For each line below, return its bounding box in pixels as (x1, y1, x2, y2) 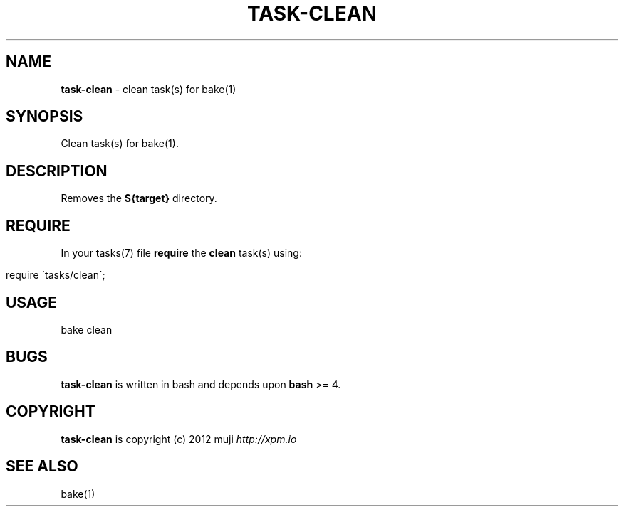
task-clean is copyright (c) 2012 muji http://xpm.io (61, 432, 297, 445)
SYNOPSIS (6, 107, 83, 126)
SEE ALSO (6, 457, 78, 476)
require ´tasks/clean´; (6, 269, 105, 282)
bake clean (61, 323, 113, 336)
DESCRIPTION (6, 161, 108, 180)
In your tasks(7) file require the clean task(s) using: (61, 247, 302, 260)
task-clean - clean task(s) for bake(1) (61, 82, 236, 95)
